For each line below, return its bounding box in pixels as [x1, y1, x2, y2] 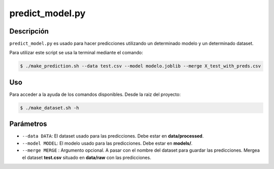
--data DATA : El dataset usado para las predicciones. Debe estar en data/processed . [22, 133, 204, 139]
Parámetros [9, 120, 48, 128]
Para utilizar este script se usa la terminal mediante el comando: [9, 50, 143, 56]
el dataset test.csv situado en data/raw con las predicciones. [22, 154, 152, 160]
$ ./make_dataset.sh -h [20, 105, 80, 111]
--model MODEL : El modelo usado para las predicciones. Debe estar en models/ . [22, 140, 193, 146]
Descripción [9, 27, 49, 36]
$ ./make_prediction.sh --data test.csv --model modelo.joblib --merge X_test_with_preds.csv [20, 63, 261, 69]
